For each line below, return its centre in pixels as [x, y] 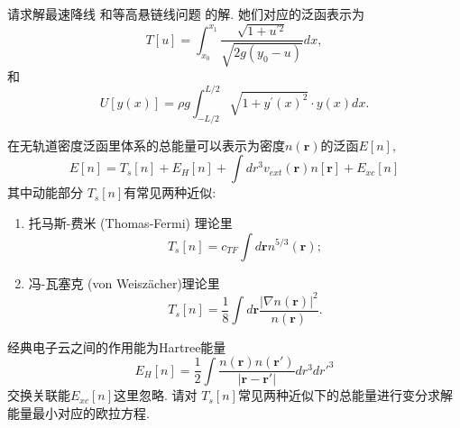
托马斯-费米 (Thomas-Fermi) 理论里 [130, 222]
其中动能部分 [45, 192]
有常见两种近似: [170, 192]
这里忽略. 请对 [156, 395]
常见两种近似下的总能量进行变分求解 [345, 395]
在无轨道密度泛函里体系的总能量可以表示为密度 [146, 145]
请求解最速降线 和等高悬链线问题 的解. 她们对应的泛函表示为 [186, 14]
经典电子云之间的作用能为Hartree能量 [117, 346]
